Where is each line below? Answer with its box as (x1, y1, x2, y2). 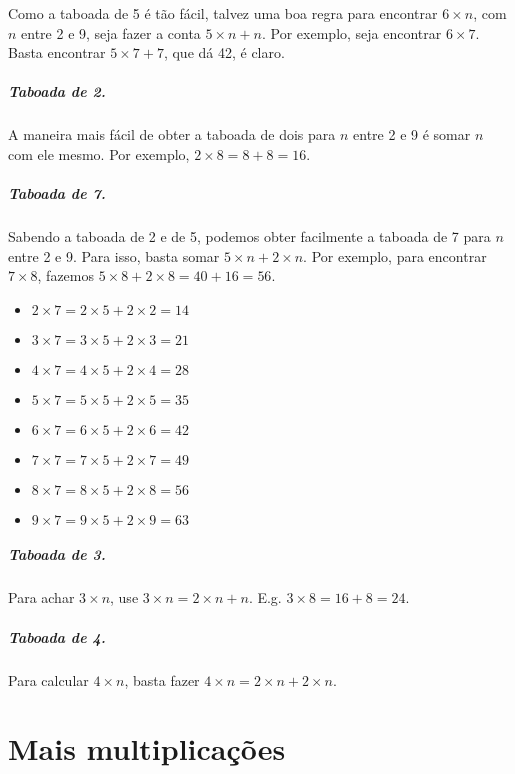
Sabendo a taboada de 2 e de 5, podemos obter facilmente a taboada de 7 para (8, 226, 491, 247)
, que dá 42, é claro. (163, 42, 285, 63)
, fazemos (37, 265, 95, 286)
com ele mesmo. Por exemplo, (8, 143, 190, 164)
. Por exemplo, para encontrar (303, 245, 487, 266)
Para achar (8, 587, 75, 608)
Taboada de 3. (8, 544, 106, 565)
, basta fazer (124, 669, 200, 690)
